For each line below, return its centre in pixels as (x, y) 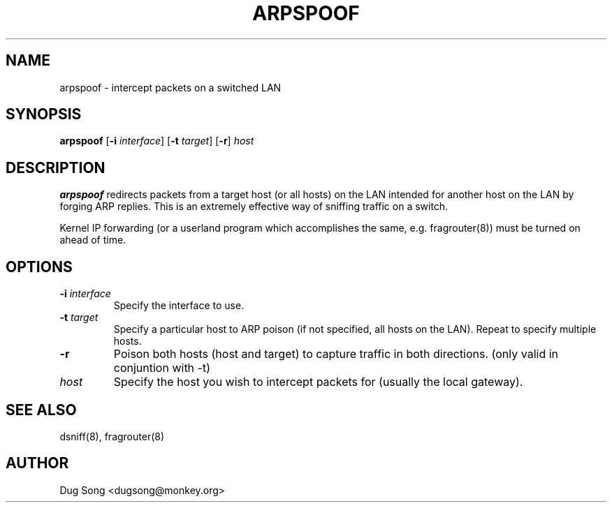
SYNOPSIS (44, 114)
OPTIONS (39, 267)
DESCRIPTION (56, 167)
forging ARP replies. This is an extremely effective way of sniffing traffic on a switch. (254, 207)
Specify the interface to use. (179, 306)
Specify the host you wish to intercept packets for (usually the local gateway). (318, 382)
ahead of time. (93, 240)
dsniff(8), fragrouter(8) (112, 436)
